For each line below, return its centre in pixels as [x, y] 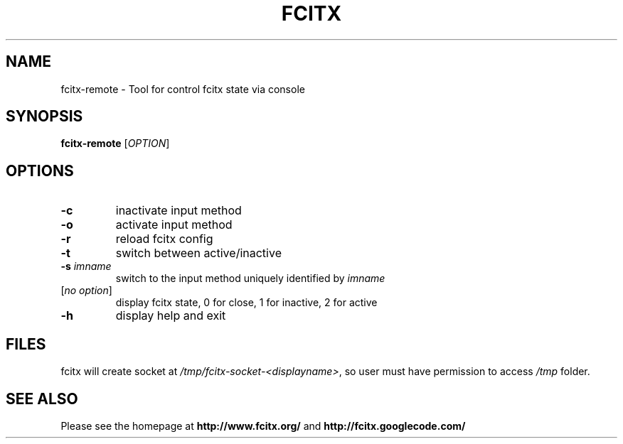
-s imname [86, 266]
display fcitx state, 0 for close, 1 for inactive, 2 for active [246, 303]
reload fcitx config [164, 239]
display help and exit [171, 316]
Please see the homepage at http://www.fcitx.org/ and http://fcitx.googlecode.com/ [263, 426]
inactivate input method [179, 211]
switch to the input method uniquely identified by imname [250, 278]
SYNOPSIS [44, 117]
